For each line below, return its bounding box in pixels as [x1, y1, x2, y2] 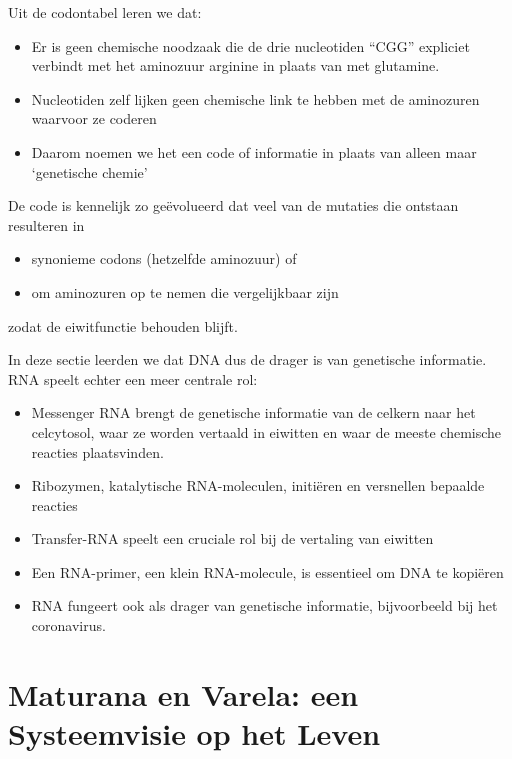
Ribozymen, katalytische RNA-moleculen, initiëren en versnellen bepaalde [31, 475, 485, 496]
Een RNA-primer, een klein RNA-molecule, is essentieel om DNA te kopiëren [31, 561, 504, 582]
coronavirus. [31, 615, 106, 636]
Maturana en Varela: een [8, 673, 359, 714]
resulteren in [8, 214, 85, 235]
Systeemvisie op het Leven [8, 713, 381, 754]
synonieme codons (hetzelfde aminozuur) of [31, 248, 297, 269]
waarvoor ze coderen [31, 108, 157, 129]
